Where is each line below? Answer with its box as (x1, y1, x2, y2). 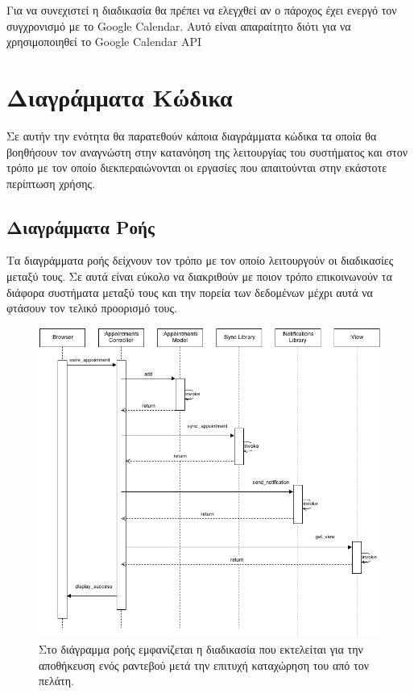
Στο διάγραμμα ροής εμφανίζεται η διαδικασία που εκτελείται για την (39, 641, 363, 658)
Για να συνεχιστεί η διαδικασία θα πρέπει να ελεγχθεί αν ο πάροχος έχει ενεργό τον (6, 2, 397, 18)
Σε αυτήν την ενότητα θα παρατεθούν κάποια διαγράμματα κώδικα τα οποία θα (6, 127, 377, 144)
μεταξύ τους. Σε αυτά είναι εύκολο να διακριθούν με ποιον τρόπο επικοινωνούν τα (6, 268, 392, 285)
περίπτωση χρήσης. (6, 174, 95, 191)
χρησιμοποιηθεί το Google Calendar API (6, 33, 201, 50)
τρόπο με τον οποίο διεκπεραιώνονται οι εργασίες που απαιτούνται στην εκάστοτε (6, 159, 387, 176)
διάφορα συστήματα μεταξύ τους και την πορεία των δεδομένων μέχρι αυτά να (6, 283, 373, 300)
